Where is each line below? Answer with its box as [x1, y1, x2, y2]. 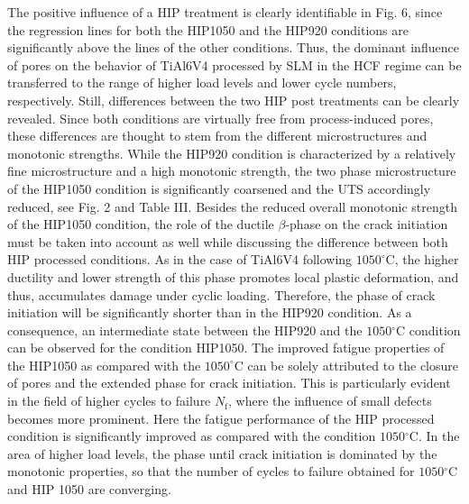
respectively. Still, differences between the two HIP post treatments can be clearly [7, 90, 460, 109]
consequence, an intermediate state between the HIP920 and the [7, 320, 363, 339]
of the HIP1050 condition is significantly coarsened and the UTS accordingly [7, 179, 431, 197]
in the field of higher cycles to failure [7, 391, 211, 410]
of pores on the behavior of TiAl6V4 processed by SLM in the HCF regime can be [7, 55, 462, 74]
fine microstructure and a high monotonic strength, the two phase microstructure [7, 161, 456, 180]
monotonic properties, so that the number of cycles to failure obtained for [7, 462, 415, 481]
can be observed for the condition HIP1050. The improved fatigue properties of [7, 338, 445, 357]
